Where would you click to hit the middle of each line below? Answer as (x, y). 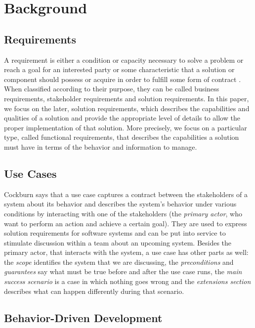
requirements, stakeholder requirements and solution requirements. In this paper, (127, 98)
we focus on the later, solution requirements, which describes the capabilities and (127, 108)
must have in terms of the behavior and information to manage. (101, 146)
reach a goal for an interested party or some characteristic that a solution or (119, 69)
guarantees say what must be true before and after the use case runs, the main (123, 271)
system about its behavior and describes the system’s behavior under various (120, 204)
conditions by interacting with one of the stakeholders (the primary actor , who (123, 213)
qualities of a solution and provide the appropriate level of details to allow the (122, 118)
